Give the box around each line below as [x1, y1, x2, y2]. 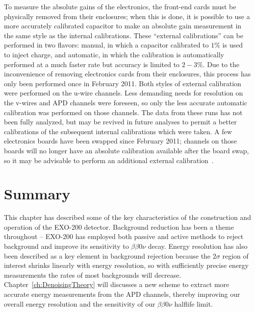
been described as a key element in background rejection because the [4, 250, 211, 261]
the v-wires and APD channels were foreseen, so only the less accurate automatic [4, 97, 247, 107]
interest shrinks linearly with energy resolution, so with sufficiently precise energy [4, 260, 249, 270]
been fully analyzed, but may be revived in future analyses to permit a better [4, 117, 237, 127]
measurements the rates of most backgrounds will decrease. [4, 269, 181, 280]
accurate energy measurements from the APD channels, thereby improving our [4, 288, 240, 299]
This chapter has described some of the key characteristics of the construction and [4, 212, 251, 222]
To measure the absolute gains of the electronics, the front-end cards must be [4, 1, 236, 11]
